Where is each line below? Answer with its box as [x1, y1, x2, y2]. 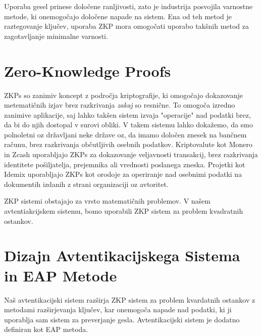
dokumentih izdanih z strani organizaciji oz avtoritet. [4, 178, 169, 189]
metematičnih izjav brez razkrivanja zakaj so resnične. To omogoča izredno [4, 100, 235, 110]
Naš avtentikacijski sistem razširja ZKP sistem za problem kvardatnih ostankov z [4, 294, 255, 305]
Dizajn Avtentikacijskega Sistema [4, 245, 240, 266]
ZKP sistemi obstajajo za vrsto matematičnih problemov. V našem [4, 196, 211, 206]
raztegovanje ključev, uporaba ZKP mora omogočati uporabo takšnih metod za [4, 21, 249, 31]
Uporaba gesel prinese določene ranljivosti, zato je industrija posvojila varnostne [4, 1, 253, 11]
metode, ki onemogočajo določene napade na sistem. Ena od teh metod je [4, 11, 232, 21]
